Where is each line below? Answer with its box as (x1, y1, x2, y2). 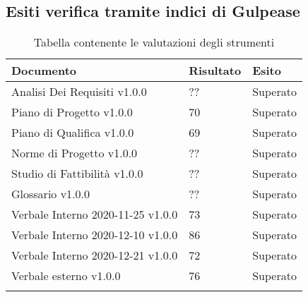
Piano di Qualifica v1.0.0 (11, 124, 134, 141)
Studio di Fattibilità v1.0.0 (11, 165, 143, 182)
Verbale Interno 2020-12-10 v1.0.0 (11, 226, 178, 243)
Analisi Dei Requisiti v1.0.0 (11, 83, 147, 100)
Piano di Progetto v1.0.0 (11, 104, 133, 121)
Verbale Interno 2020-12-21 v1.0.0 (11, 247, 178, 264)
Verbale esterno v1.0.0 (11, 267, 121, 284)
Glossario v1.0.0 (11, 186, 90, 202)
